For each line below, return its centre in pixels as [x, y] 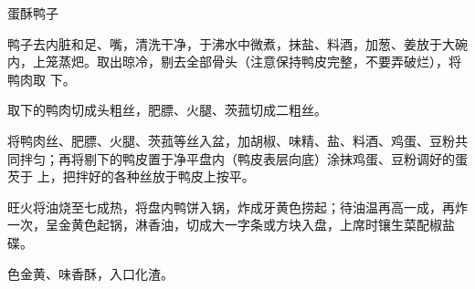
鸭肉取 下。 [42, 79]
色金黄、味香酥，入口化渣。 [90, 273]
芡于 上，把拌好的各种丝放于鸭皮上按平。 [131, 176]
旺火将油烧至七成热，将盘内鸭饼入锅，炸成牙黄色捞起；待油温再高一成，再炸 [237, 206]
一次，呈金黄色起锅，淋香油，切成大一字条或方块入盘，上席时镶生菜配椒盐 [231, 225]
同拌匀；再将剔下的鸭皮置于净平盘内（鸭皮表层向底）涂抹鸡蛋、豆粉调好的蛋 [237, 158]
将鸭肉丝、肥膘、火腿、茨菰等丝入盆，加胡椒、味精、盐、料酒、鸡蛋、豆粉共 [237, 140]
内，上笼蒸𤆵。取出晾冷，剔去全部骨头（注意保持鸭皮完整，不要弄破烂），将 [234, 62]
